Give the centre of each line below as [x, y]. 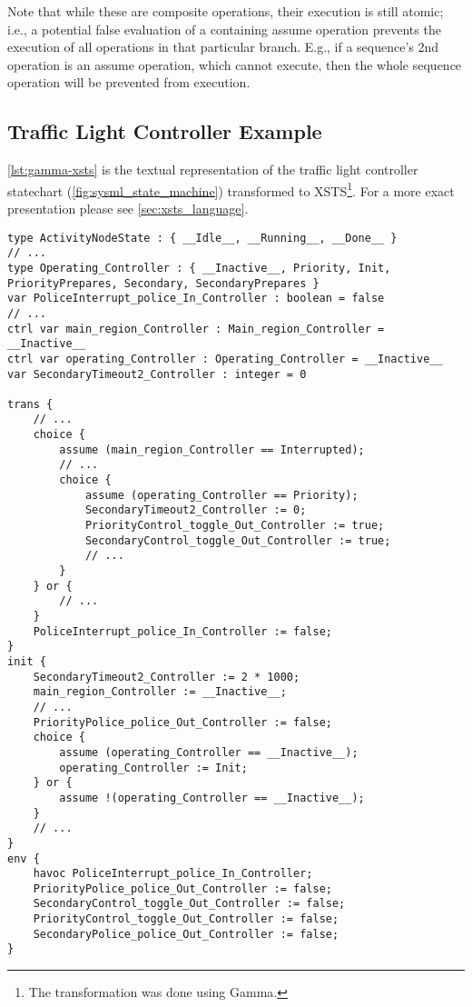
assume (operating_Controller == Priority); [221, 495]
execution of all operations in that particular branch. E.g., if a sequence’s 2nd [223, 47]
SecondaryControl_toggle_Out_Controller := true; [238, 540]
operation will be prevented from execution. [129, 82]
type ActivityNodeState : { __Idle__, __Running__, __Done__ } [202, 238]
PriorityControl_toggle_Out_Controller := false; [186, 919]
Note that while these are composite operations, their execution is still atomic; [226, 11]
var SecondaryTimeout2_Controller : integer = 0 [157, 374]
